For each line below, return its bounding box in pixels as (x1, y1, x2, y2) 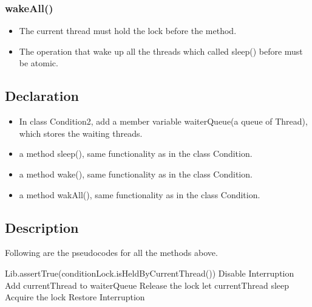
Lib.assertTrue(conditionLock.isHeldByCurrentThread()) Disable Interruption (5, 266, 294, 279)
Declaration (5, 86, 80, 105)
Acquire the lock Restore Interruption (5, 291, 145, 303)
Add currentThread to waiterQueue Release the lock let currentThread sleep (5, 278, 290, 291)
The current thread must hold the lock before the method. (19, 24, 237, 37)
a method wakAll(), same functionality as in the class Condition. (19, 188, 260, 201)
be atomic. (19, 57, 58, 69)
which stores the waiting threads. (19, 126, 143, 139)
